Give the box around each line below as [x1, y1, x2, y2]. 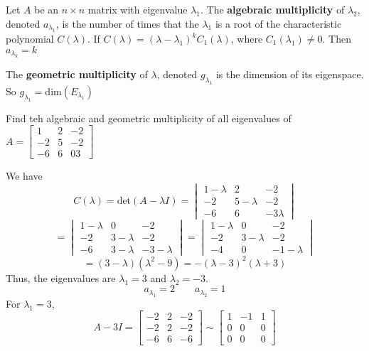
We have [6, 168, 43, 183]
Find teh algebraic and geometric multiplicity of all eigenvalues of [6, 110, 292, 125]
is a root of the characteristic [215, 16, 342, 31]
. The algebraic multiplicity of [200, 2, 345, 16]
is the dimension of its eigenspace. [215, 67, 364, 81]
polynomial [6, 31, 54, 45]
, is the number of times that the [55, 16, 199, 31]
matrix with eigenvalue [87, 2, 188, 16]
